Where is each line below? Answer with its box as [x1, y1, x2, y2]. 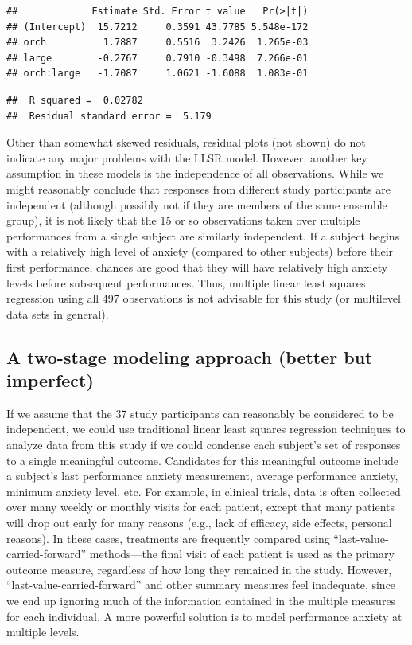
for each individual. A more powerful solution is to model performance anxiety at [6, 608, 402, 624]
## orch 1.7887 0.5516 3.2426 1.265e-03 [6, 37, 309, 49]
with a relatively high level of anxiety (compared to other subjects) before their [6, 243, 394, 260]
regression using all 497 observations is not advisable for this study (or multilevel [6, 290, 401, 307]
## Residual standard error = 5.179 [6, 110, 212, 122]
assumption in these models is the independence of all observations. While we [6, 165, 384, 182]
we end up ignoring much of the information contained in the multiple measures [6, 592, 396, 608]
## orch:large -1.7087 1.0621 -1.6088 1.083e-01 [6, 68, 309, 80]
